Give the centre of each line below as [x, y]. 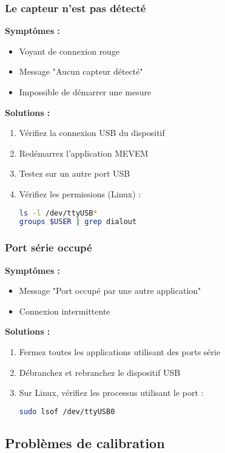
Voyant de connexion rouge [69, 51]
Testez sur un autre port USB [75, 173]
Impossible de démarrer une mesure [85, 92]
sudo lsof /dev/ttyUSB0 [67, 411]
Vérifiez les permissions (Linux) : [80, 193]
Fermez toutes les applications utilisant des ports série [120, 351]
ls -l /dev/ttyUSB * [58, 213]
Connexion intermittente [65, 311]
